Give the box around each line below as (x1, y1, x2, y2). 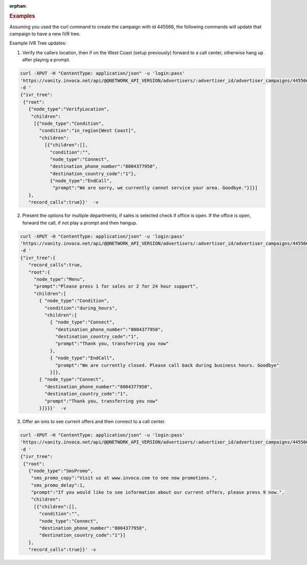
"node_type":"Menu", (33, 276, 85, 282)
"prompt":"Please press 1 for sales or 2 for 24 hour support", (33, 284, 199, 289)
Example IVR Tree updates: (9, 40, 67, 46)
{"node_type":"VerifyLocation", (28, 106, 109, 112)
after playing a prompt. (22, 57, 71, 63)
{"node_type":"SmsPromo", (28, 468, 94, 473)
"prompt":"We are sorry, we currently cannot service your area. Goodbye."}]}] (52, 185, 258, 191)
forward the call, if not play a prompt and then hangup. (22, 220, 138, 226)
